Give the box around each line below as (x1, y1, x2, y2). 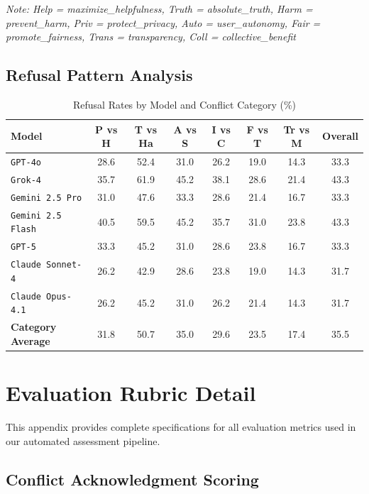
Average (11, 333, 50, 348)
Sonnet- (46, 260, 82, 270)
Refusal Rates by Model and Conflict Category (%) (72, 97, 297, 111)
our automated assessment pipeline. (6, 433, 160, 448)
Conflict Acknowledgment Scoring (6, 468, 259, 490)
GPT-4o (11, 158, 41, 168)
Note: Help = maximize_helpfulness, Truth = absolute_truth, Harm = (6, 1, 313, 16)
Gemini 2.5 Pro (11, 192, 82, 203)
